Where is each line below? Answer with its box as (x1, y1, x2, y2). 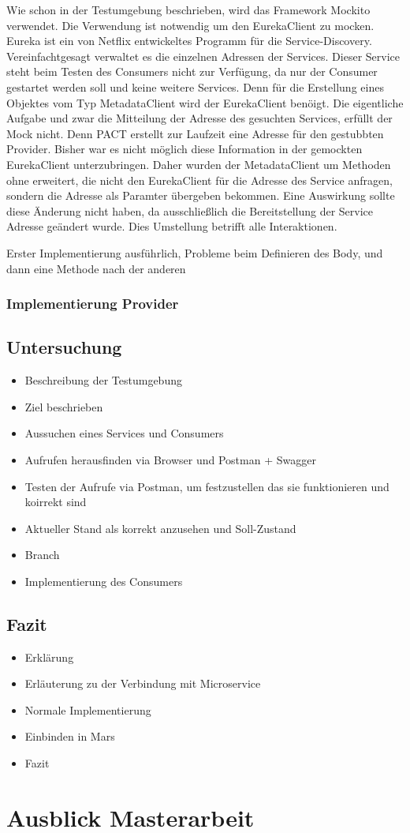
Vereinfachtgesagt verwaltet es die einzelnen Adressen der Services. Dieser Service (6, 47, 401, 64)
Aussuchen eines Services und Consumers (24, 425, 224, 441)
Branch (24, 546, 60, 563)
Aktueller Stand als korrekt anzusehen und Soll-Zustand (24, 520, 296, 536)
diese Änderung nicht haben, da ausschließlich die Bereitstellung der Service (6, 202, 373, 219)
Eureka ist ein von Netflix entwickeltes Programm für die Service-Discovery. (6, 32, 372, 49)
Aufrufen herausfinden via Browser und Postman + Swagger (24, 451, 316, 467)
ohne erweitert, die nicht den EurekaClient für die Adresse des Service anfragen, (6, 171, 393, 188)
